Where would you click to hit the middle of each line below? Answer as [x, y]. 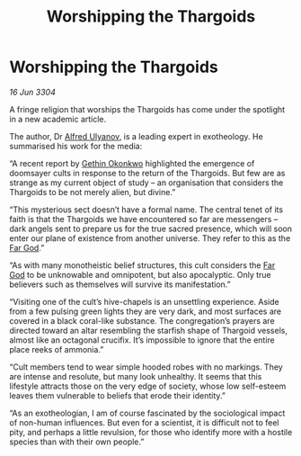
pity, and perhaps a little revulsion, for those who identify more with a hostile [151, 432]
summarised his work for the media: [76, 146]
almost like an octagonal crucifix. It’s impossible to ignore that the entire [142, 340]
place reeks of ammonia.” [57, 349]
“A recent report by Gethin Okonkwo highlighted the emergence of [132, 163]
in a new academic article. [58, 119]
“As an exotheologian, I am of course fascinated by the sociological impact [147, 413]
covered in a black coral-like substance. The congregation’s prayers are [142, 320]
